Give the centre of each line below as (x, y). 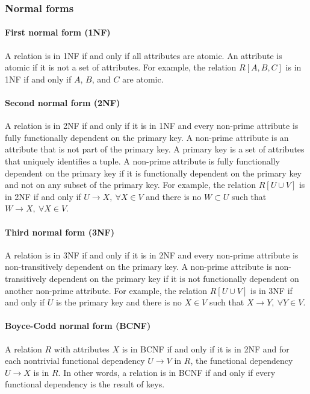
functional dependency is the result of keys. (85, 384)
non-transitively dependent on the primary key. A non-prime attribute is (139, 267)
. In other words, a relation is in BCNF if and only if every (167, 372)
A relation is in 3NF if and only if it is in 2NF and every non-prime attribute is (152, 255)
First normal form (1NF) (58, 32)
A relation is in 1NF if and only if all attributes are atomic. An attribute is (144, 55)
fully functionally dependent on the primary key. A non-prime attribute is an (147, 137)
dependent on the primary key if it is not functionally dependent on (174, 278)
